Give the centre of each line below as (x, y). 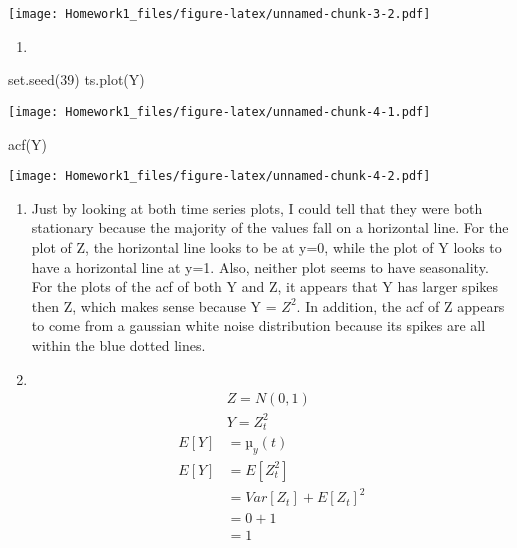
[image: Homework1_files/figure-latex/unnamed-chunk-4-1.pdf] (219, 111)
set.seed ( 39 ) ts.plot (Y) (76, 79)
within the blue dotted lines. (118, 344)
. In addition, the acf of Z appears (400, 305)
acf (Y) (27, 143)
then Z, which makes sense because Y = (154, 305)
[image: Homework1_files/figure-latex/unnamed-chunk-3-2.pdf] (219, 14)
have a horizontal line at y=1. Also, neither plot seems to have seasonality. (260, 266)
